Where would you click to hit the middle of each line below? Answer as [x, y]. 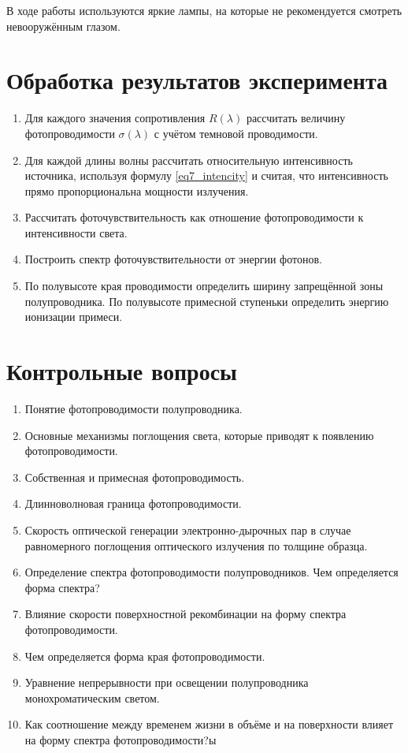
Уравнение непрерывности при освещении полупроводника [167, 682]
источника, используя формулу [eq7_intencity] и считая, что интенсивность [206, 175]
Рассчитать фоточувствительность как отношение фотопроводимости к [194, 217]
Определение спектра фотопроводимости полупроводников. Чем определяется [211, 572]
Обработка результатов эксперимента [197, 80]
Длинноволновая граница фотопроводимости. [133, 503]
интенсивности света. [76, 232]
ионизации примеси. [74, 317]
